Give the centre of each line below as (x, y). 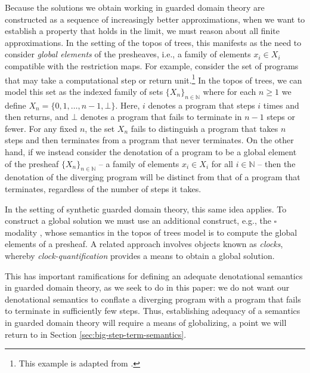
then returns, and (37, 117)
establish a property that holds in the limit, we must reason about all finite (142, 31)
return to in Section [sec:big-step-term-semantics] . (96, 334)
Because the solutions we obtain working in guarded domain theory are (135, 7)
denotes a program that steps (201, 105)
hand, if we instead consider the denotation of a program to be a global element (151, 151)
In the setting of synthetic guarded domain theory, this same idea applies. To (146, 209)
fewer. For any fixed (41, 128)
